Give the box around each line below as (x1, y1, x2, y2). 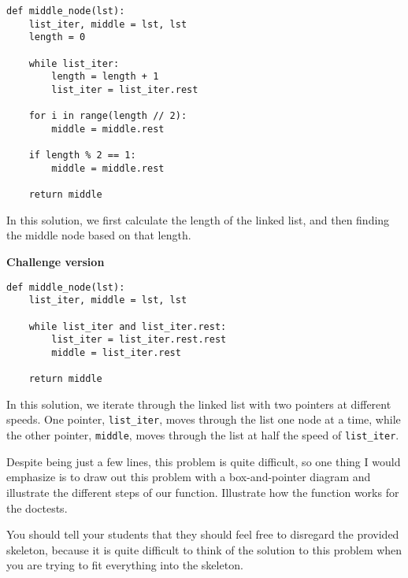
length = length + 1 (51, 71, 159, 83)
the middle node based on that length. (6, 227, 191, 243)
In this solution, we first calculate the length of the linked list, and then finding (6, 211, 390, 228)
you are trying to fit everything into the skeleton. (6, 557, 243, 573)
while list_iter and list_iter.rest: (28, 320, 227, 332)
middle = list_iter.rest (51, 346, 181, 358)
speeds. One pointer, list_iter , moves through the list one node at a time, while (6, 411, 401, 428)
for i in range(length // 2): (28, 110, 187, 122)
